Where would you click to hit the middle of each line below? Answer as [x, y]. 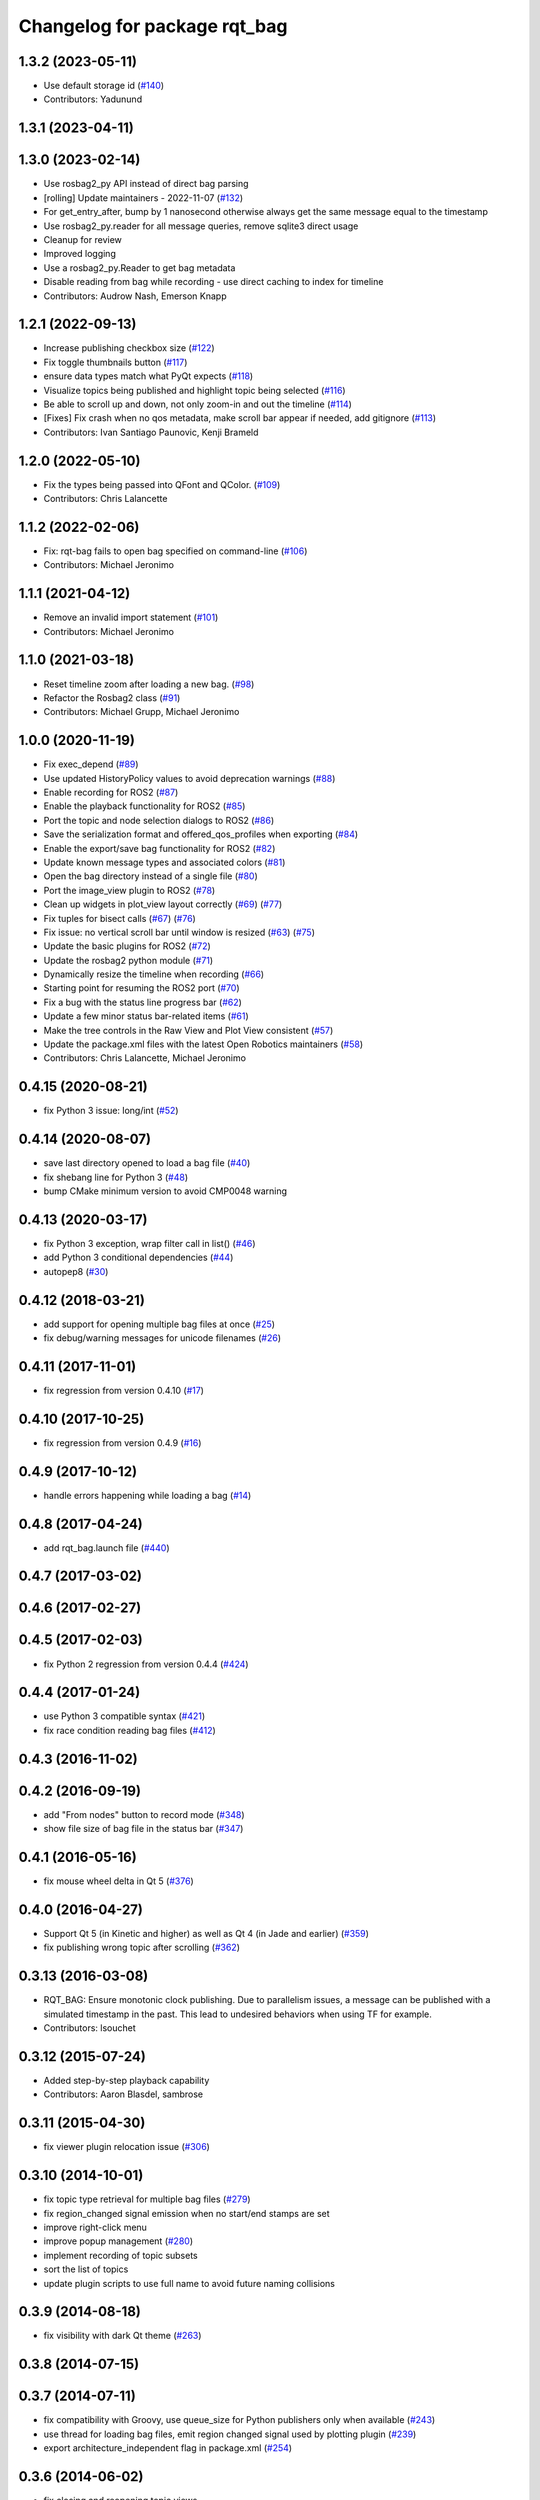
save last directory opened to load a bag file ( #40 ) [147, 1163]
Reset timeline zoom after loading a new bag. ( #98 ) [149, 684]
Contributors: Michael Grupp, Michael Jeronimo [141, 712]
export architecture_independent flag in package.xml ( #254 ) [168, 2448]
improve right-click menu [95, 2227]
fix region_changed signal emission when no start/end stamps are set [186, 2213]
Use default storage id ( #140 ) [104, 86]
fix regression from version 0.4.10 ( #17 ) [124, 1390]
